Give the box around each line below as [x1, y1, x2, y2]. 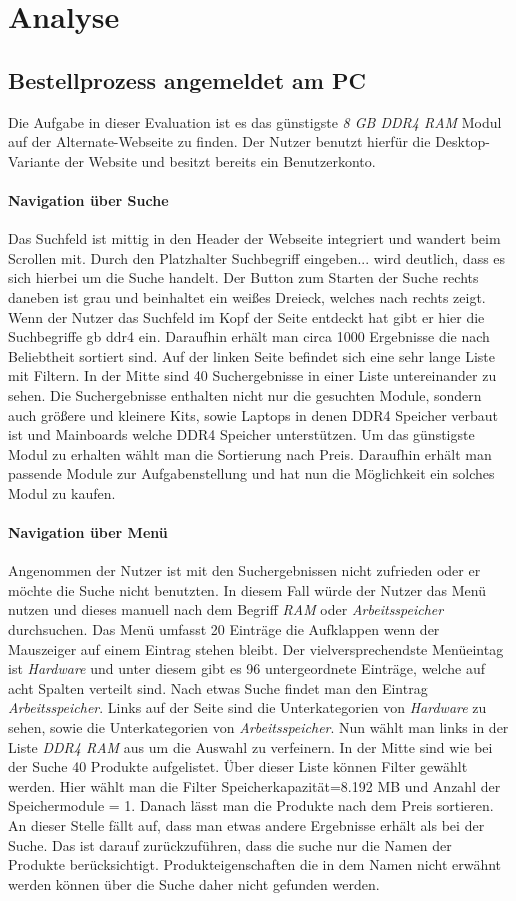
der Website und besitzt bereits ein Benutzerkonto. [64, 150, 376, 171]
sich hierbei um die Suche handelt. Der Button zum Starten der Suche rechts [8, 267, 479, 288]
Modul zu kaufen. [8, 482, 116, 503]
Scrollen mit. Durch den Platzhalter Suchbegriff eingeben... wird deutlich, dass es [8, 247, 506, 268]
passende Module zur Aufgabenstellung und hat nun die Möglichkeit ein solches [8, 463, 495, 484]
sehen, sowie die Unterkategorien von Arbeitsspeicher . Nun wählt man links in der [8, 717, 509, 738]
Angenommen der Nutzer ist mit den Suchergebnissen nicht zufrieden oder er [8, 560, 481, 581]
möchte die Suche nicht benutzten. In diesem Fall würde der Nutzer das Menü [8, 579, 487, 600]
